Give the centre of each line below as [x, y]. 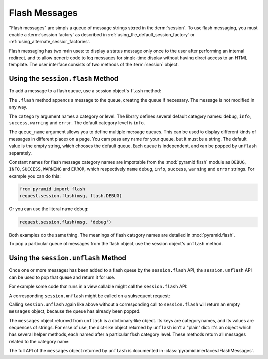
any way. [18, 107]
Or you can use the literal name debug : [49, 209]
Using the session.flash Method [64, 79]
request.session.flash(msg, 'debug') [66, 222]
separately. [21, 153]
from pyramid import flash [52, 189]
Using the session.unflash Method [68, 258]
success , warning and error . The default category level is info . [77, 123]
